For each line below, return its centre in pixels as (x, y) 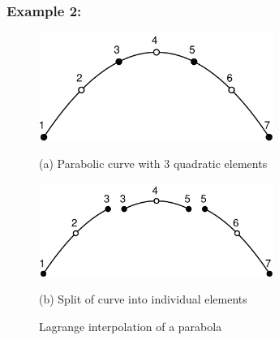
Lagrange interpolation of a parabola (131, 326)
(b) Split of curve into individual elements (143, 299)
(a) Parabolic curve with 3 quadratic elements (153, 164)
